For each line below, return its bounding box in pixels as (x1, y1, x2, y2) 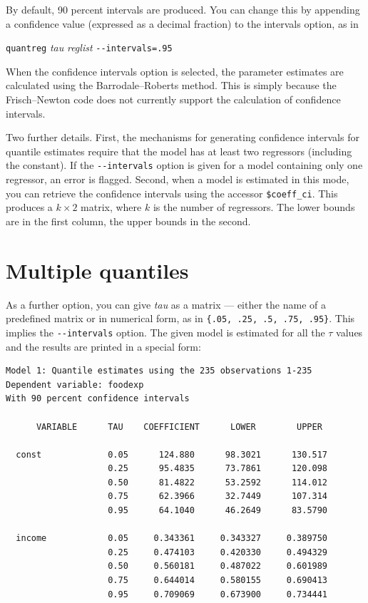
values (336, 324, 363, 339)
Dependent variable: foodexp (6, 379, 144, 390)
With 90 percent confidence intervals (6, 393, 190, 404)
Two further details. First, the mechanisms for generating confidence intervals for (6, 130, 359, 145)
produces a (6, 200, 53, 215)
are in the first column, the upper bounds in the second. (6, 213, 251, 228)
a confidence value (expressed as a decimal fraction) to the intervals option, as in (6, 16, 359, 31)
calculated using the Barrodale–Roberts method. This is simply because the (6, 78, 337, 93)
